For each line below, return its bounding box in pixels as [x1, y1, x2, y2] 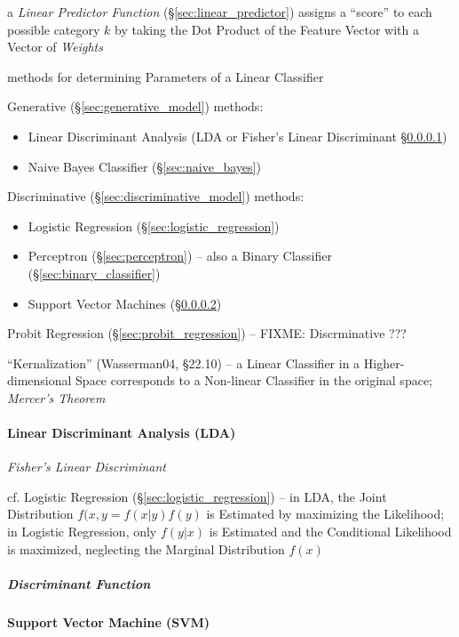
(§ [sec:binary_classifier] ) [28, 263, 161, 282]
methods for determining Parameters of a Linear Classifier [7, 67, 324, 85]
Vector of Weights [7, 37, 103, 56]
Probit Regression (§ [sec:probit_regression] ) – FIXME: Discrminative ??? [7, 324, 407, 343]
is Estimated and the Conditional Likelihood [209, 522, 452, 541]
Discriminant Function [7, 574, 151, 593]
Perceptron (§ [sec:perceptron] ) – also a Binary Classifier [28, 246, 332, 265]
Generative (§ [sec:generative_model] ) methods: [7, 97, 264, 116]
